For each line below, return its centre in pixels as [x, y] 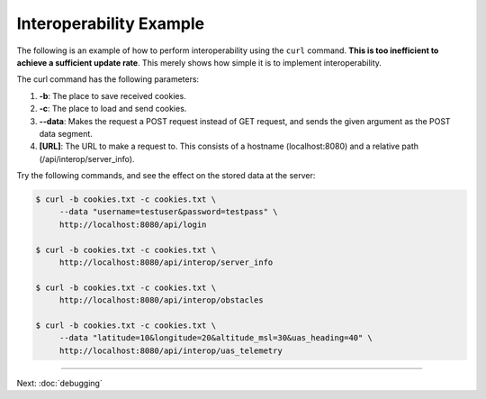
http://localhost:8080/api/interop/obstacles [162, 300]
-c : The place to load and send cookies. [113, 109]
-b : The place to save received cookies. [112, 95]
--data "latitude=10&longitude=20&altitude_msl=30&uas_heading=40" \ [216, 338]
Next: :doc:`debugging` [59, 383]
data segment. [66, 133]
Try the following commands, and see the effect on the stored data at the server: [166, 176]
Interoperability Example [111, 23]
